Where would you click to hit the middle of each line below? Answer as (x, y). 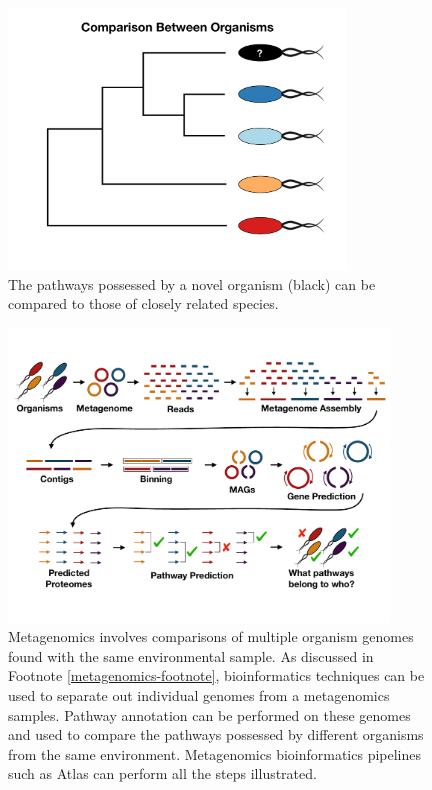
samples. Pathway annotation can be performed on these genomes (209, 714)
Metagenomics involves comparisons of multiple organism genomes (211, 636)
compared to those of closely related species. (143, 303)
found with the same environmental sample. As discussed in (191, 655)
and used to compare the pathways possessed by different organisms (216, 734)
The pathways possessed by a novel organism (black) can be (192, 283)
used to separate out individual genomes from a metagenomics (199, 694)
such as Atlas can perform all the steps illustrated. (162, 773)
